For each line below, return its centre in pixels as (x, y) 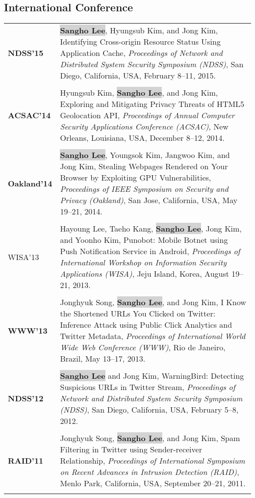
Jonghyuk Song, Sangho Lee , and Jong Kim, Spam (150, 438)
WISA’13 (24, 257)
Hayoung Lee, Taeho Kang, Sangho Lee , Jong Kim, (151, 229)
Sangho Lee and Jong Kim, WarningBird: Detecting (152, 376)
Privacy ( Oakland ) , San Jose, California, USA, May (149, 200)
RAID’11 (26, 461)
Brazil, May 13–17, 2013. (103, 359)
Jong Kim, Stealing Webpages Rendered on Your (144, 166)
